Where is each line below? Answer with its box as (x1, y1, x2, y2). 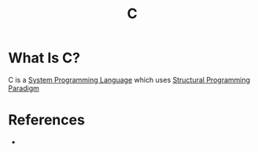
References (8, 111, 85, 129)
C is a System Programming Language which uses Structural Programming (8, 75, 250, 84)
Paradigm (8, 83, 39, 93)
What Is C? (8, 49, 81, 67)
